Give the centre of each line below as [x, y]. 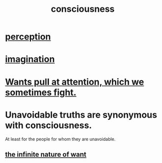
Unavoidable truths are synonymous [81, 115]
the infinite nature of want [46, 154]
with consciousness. [49, 125]
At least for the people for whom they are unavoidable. [60, 139]
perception [28, 37]
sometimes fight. [41, 92]
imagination [30, 59]
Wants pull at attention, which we [75, 82]
